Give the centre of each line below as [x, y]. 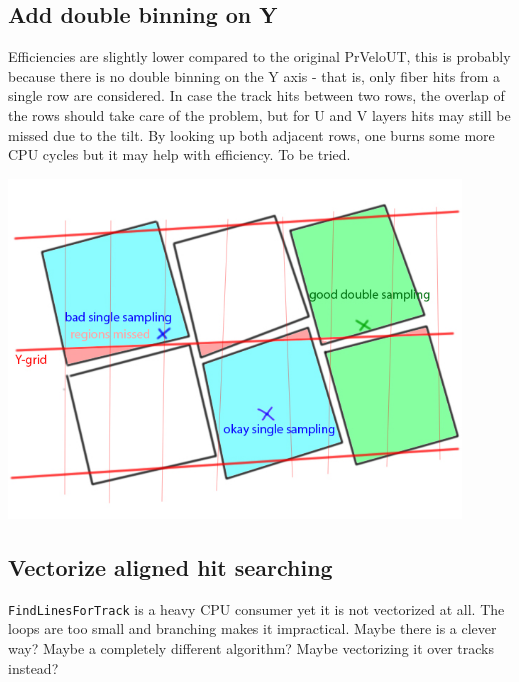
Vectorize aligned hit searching [170, 566]
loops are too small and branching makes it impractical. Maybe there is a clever [252, 628]
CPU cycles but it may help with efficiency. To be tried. [179, 154]
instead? [33, 667]
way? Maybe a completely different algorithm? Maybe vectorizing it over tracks [251, 648]
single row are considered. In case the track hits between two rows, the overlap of [256, 95]
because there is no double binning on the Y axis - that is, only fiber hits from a [254, 75]
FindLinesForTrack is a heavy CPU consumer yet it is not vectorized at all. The [256, 608]
